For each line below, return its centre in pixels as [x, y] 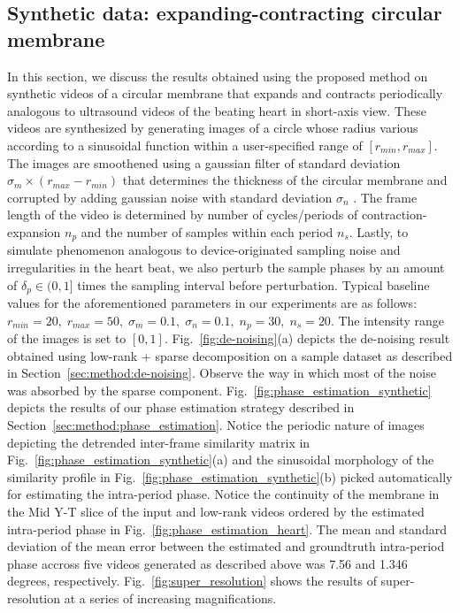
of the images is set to [67, 338]
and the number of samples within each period [207, 231]
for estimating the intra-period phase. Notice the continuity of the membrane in [223, 494]
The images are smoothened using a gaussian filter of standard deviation [204, 162]
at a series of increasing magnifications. [170, 598]
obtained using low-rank [73, 355]
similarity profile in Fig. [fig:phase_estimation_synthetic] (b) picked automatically [230, 476]
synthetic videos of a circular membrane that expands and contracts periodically [225, 93]
